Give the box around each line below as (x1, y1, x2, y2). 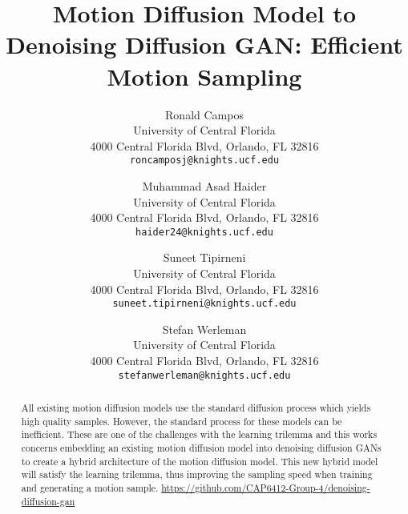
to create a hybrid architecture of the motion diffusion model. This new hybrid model (21, 454, 378, 468)
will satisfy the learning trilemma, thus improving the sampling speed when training (21, 468, 373, 481)
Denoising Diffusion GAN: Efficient (6, 28, 403, 61)
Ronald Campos (165, 106, 244, 122)
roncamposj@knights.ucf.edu (129, 155, 280, 167)
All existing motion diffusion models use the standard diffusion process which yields (21, 401, 371, 415)
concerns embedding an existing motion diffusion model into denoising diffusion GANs (21, 441, 382, 455)
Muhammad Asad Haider (142, 177, 267, 194)
